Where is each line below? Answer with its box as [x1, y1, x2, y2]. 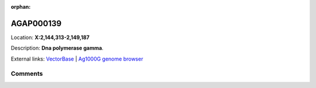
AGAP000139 [11, 18, 61, 29]
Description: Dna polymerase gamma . [11, 44, 104, 52]
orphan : [11, 3, 31, 10]
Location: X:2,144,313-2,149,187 [11, 34, 90, 41]
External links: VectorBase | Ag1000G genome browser [11, 55, 143, 62]
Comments [11, 70, 43, 78]
